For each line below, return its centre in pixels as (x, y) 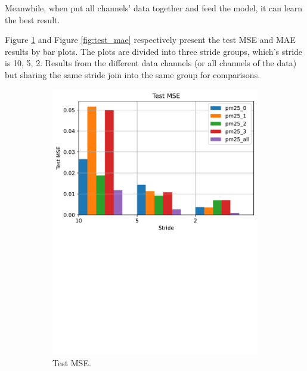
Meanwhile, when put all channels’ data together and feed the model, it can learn (154, 8)
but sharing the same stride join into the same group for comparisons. (133, 74)
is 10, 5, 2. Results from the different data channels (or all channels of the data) (151, 63)
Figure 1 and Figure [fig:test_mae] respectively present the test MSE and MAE (150, 40)
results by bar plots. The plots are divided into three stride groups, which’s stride (154, 51)
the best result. (32, 19)
